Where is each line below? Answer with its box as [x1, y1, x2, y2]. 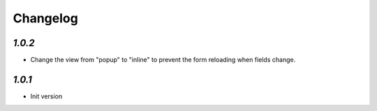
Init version [30, 91, 63, 101]
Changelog [13, 10, 78, 26]
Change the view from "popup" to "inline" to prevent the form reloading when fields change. [30, 56, 296, 64]
